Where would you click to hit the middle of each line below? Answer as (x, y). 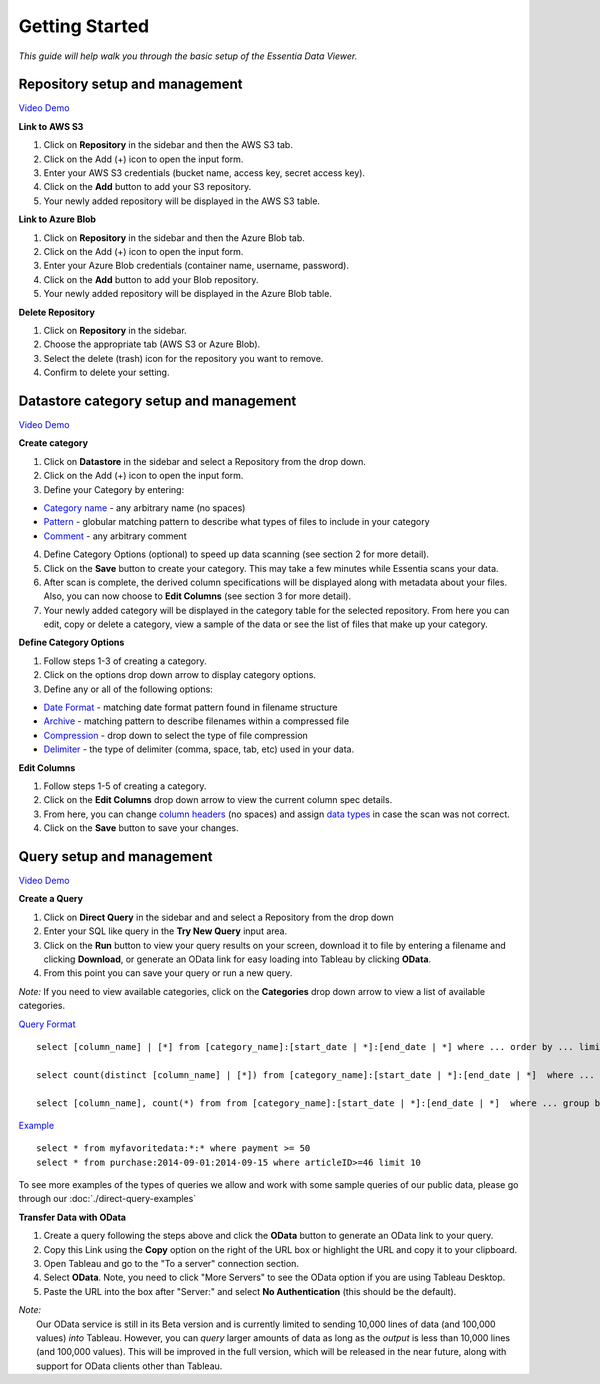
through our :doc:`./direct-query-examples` (107, 1199)
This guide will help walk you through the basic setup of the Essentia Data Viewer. (188, 56)
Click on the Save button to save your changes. (141, 828)
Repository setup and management (131, 84)
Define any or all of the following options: (128, 689)
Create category (53, 443)
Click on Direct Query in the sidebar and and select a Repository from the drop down (218, 917)
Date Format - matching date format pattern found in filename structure (190, 707)
